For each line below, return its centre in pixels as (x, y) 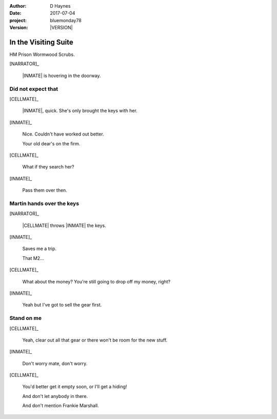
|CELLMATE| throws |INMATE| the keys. (64, 225)
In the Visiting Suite (42, 42)
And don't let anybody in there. (55, 396)
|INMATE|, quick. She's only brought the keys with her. (80, 111)
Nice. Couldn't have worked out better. (63, 134)
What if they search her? (48, 167)
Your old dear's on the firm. (51, 143)
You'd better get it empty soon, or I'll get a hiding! (75, 387)
